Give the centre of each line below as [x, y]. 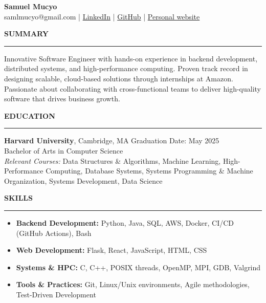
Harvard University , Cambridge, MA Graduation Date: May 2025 [112, 140]
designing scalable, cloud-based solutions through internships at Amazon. [119, 78]
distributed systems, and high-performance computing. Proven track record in [126, 68]
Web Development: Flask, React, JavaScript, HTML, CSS [112, 250]
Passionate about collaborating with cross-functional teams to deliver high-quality [133, 88]
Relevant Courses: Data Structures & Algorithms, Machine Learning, [113, 160]
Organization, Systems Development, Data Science [83, 180]
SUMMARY [26, 34]
